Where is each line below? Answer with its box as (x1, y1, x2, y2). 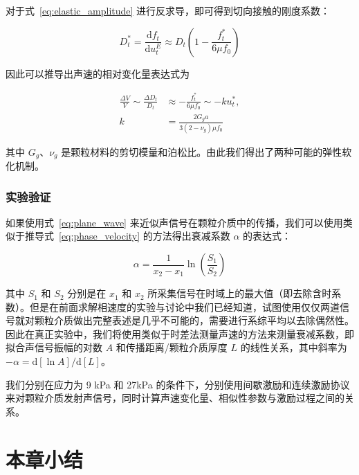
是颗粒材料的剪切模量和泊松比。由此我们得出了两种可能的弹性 (61, 144, 342, 159)
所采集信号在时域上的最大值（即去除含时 (147, 286, 332, 301)
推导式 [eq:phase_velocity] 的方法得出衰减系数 (24, 228, 230, 243)
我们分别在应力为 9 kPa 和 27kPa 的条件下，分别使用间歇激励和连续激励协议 (6, 377, 350, 391)
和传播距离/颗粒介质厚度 (116, 340, 228, 355)
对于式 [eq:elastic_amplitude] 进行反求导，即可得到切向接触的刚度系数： (6, 3, 331, 17)
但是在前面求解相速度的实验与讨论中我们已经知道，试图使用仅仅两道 (29, 299, 340, 314)
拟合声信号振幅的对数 (6, 340, 102, 355)
